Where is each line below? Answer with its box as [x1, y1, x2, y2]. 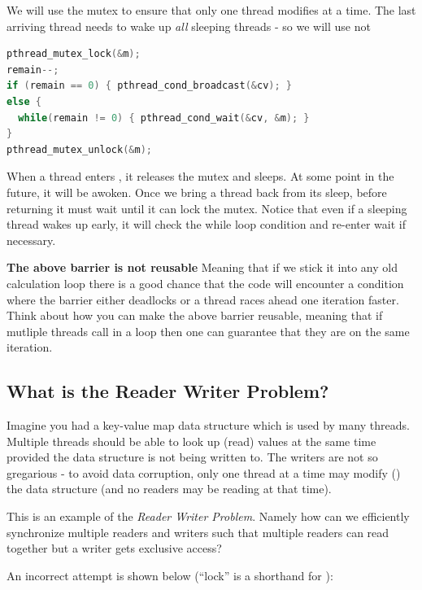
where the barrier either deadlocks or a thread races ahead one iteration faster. [7, 291, 399, 308]
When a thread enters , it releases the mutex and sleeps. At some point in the [7, 168, 394, 185]
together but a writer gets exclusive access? [7, 540, 222, 557]
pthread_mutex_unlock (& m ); [7, 143, 153, 155]
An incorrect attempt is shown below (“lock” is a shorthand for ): [7, 566, 333, 583]
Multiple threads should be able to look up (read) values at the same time [7, 432, 376, 449]
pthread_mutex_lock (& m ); [7, 48, 141, 60]
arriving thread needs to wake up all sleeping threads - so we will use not [7, 17, 371, 34]
